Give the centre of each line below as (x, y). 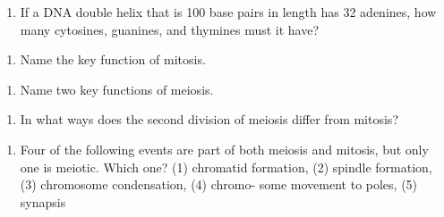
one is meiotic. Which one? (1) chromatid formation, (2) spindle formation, (226, 167)
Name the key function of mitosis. (113, 59)
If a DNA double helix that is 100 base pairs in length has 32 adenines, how (228, 12)
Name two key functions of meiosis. (117, 89)
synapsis (43, 201)
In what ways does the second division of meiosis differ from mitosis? (209, 119)
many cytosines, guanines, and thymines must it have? (170, 29)
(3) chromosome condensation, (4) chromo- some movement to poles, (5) (219, 184)
